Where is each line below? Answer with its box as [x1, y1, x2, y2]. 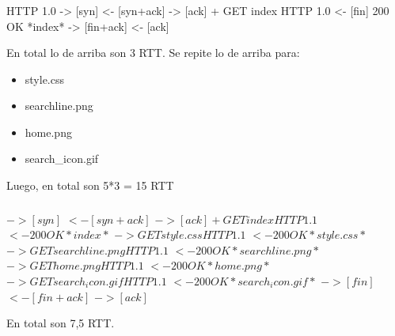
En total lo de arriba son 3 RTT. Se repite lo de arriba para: [6, 44, 300, 61]
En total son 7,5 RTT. [6, 315, 115, 331]
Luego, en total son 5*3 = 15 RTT [6, 177, 174, 194]
